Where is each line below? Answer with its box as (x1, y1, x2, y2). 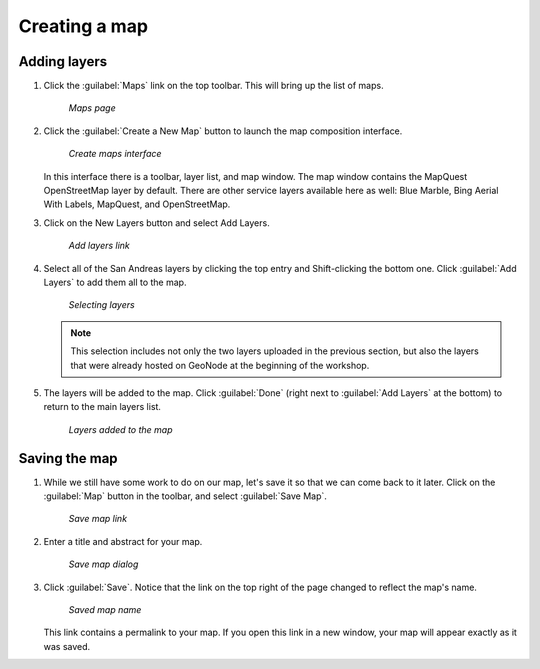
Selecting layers (68, 299, 135, 311)
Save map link (68, 513, 128, 525)
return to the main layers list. (43, 401, 162, 413)
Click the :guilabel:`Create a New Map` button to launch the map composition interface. (43, 125, 403, 137)
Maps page (68, 102, 116, 114)
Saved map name (68, 603, 142, 615)
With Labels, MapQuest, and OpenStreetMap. (43, 198, 231, 210)
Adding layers (18, 53, 108, 70)
